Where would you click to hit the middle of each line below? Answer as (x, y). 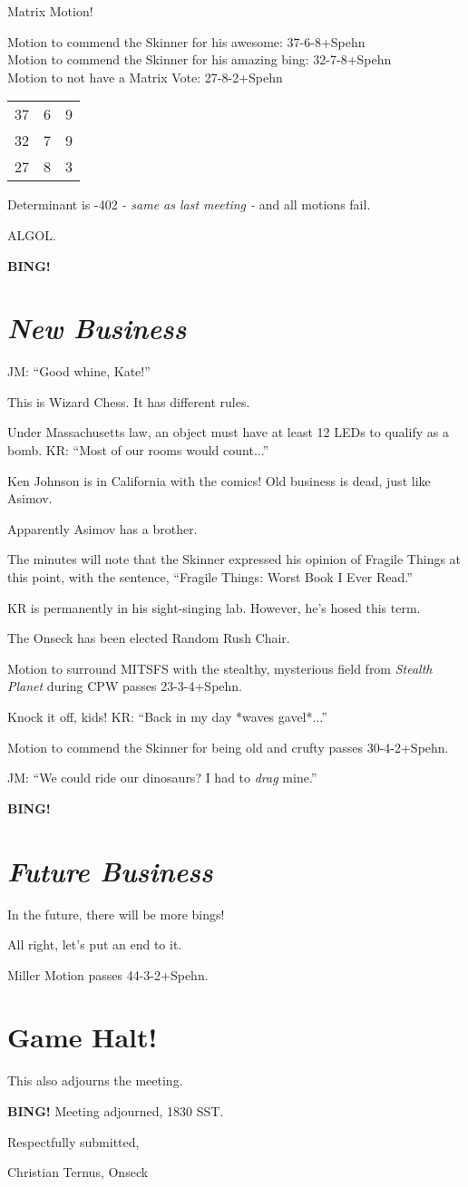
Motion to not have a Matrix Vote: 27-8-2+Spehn (145, 77)
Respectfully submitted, (73, 1141)
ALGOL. (32, 234)
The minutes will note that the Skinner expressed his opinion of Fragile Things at (234, 559)
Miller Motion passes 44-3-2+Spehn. (108, 974)
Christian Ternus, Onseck (78, 1172)
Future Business (110, 871)
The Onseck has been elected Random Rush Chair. (149, 638)
